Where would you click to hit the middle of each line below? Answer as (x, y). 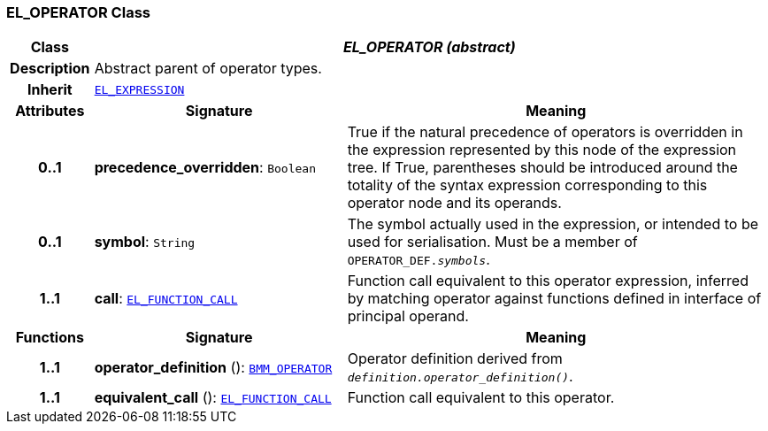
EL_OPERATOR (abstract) (430, 47)
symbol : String (145, 242)
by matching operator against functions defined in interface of (554, 299)
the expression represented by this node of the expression (542, 150)
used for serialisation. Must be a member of (492, 242)
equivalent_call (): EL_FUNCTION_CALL (213, 398)
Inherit (50, 90)
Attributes (50, 111)
